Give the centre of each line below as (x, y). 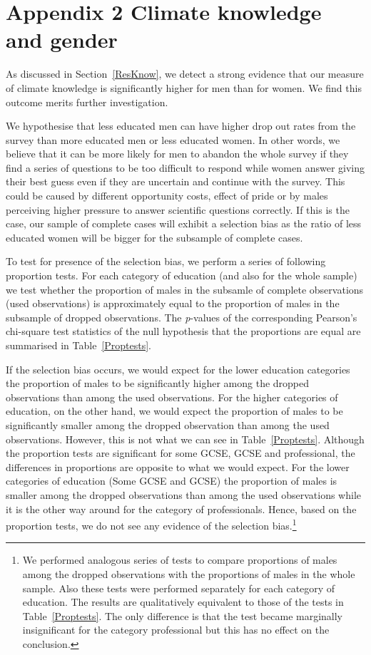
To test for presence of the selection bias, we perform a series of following (166, 261)
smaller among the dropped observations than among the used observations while (184, 494)
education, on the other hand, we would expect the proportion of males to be (174, 411)
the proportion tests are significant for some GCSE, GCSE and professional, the (181, 453)
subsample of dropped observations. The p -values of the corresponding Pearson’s (182, 317)
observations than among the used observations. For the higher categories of (172, 397)
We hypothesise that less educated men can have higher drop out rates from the (181, 126)
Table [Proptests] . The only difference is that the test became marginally (183, 615)
